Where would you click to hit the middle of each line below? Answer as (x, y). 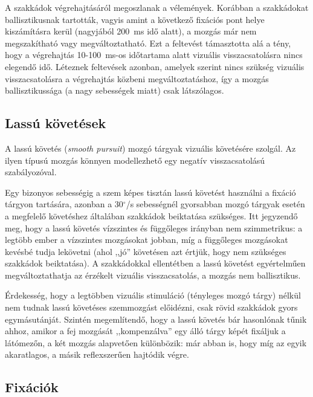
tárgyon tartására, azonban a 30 (64, 204)
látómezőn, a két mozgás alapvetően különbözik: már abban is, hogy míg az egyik (156, 342)
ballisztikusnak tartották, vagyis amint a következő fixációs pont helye (135, 19)
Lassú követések (56, 123)
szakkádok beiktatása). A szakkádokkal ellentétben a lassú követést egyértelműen (155, 263)
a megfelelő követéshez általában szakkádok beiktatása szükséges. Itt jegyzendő (151, 215)
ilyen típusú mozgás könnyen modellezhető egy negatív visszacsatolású (135, 160)
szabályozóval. (31, 172)
